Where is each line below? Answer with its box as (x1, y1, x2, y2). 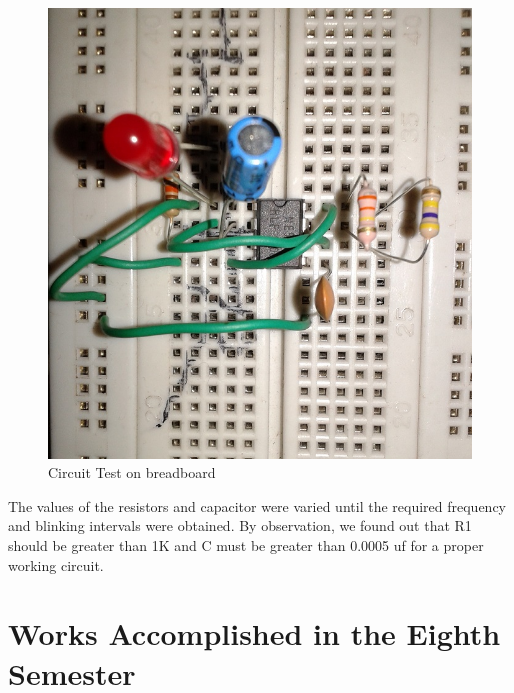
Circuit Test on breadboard (48, 462, 216, 483)
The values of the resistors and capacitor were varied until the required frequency (8, 495, 506, 516)
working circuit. (8, 554, 104, 575)
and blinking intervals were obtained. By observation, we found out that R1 (8, 515, 472, 536)
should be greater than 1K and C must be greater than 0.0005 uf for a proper (8, 535, 484, 556)
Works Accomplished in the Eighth (8, 613, 501, 654)
